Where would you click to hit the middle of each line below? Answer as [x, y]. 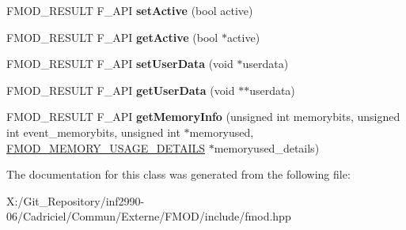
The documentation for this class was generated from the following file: [178, 174]
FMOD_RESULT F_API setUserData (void [120, 64]
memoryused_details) [267, 147]
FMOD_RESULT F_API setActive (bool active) [130, 10]
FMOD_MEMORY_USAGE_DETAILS [106, 147]
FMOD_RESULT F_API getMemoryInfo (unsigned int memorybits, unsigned [203, 117]
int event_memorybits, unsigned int [93, 132]
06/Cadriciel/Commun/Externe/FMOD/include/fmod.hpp [149, 216]
